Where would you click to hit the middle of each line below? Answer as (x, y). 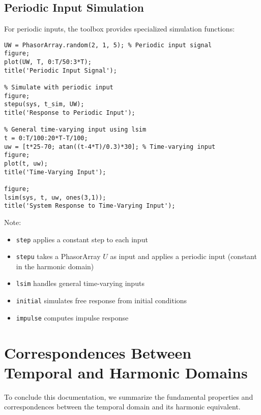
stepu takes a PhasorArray (58, 256)
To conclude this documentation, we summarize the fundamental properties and (129, 396)
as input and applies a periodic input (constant (183, 256)
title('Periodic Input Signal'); (61, 70)
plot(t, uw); (26, 163)
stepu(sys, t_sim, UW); (44, 104)
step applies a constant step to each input (82, 239)
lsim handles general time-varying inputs (80, 283)
